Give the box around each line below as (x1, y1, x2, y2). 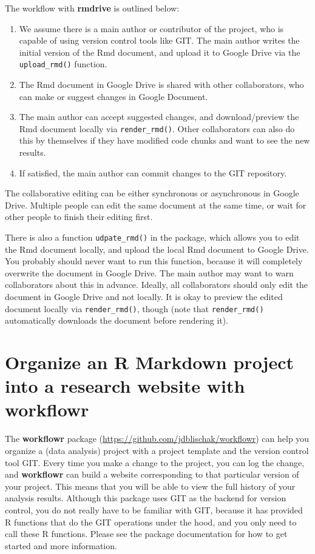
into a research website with (5, 373, 245, 398)
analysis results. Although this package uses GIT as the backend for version (5, 492, 286, 504)
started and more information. (5, 539, 117, 552)
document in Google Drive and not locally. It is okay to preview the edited (5, 290, 283, 303)
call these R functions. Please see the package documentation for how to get (5, 527, 288, 540)
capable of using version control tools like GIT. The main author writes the (19, 34, 300, 47)
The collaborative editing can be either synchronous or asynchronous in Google (5, 187, 299, 199)
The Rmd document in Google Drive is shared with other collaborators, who (19, 78, 304, 91)
